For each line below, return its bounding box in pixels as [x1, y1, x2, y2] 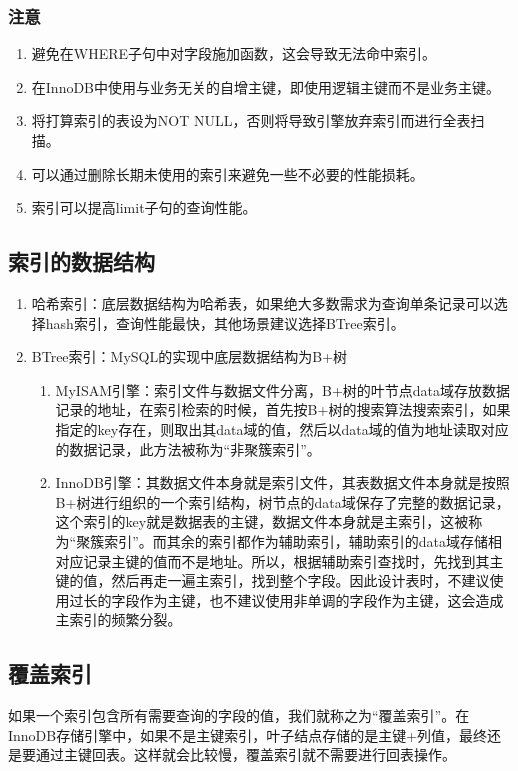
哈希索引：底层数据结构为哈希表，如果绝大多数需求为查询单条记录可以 [31, 292, 494, 313]
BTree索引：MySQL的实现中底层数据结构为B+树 [31, 346, 348, 367]
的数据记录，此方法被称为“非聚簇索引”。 [55, 438, 321, 459]
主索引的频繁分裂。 [55, 609, 182, 630]
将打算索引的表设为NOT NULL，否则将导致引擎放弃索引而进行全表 [31, 110, 471, 131]
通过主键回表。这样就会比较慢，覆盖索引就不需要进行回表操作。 [35, 744, 456, 765]
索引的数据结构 [8, 246, 155, 277]
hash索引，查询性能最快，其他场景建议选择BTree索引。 [45, 312, 405, 333]
